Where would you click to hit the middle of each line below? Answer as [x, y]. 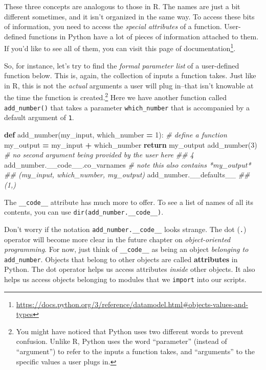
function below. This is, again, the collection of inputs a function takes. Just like [130, 75]
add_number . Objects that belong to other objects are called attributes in [121, 259]
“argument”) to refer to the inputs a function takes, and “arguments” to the [136, 351]
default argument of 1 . [39, 117]
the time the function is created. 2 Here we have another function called [115, 97]
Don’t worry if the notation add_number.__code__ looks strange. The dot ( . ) [125, 229]
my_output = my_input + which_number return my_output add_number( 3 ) [131, 144]
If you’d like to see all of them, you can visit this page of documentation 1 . [120, 48]
